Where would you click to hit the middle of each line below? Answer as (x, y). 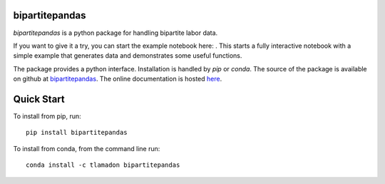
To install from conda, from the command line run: (87, 148)
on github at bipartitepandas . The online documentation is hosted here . (118, 79)
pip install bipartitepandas (77, 133)
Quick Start (39, 99)
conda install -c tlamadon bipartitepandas (103, 165)
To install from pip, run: (47, 116)
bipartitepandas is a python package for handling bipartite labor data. (115, 33)
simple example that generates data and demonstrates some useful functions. (128, 56)
